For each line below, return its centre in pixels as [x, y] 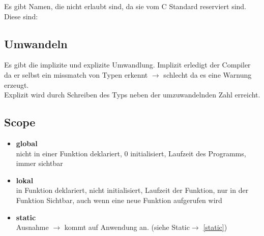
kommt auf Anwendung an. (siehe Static [127, 227]
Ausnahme [32, 227]
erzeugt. [17, 85]
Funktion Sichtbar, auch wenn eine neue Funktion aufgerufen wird [119, 200]
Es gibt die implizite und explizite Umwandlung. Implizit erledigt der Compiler [127, 65]
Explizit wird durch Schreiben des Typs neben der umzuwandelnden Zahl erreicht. [132, 95]
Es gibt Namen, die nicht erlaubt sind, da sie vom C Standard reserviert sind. [125, 6]
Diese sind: [21, 16]
